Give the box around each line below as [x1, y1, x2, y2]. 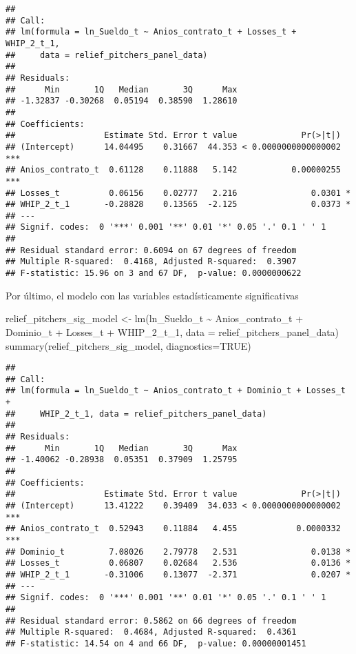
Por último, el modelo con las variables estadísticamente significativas [6, 288, 299, 302]
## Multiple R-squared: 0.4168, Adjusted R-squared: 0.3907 [6, 257, 297, 267]
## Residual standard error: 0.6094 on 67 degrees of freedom [6, 245, 297, 255]
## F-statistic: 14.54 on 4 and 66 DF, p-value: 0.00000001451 [6, 638, 306, 648]
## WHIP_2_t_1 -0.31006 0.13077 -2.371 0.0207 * [6, 569, 351, 579]
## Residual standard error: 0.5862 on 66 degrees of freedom [6, 615, 297, 626]
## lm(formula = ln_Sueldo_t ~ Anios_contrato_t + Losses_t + [6, 27, 297, 37]
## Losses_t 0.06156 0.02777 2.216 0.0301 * [6, 188, 351, 198]
